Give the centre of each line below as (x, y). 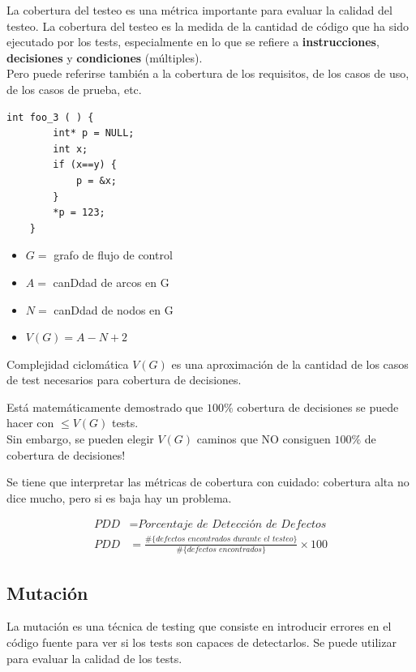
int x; (71, 149)
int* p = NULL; (94, 133)
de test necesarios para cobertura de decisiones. (124, 380)
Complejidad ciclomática (68, 364)
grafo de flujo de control (113, 255)
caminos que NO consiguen (264, 439)
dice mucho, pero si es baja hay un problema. (119, 497)
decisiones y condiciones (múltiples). (105, 57)
